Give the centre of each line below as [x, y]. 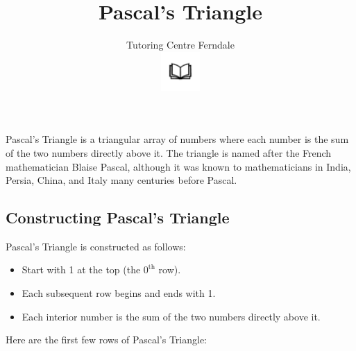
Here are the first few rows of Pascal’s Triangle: [106, 340]
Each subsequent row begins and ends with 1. [119, 293]
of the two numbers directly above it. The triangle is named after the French [169, 152]
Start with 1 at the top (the [81, 269]
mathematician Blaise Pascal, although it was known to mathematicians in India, [178, 166]
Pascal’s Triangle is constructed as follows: [96, 246]
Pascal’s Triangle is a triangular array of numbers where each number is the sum [177, 139]
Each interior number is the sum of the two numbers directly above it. [171, 316]
